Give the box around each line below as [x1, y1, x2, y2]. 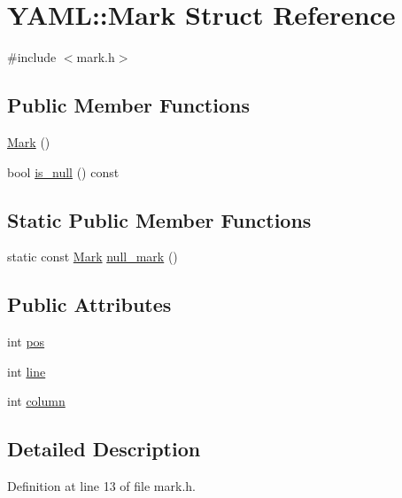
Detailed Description [7, 435, 201, 463]
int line [7, 362, 46, 380]
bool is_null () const [7, 162, 120, 181]
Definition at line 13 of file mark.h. [7, 477, 196, 495]
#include [7, 48, 57, 66]
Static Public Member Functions [7, 206, 312, 233]
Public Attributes [7, 291, 172, 318]
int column [7, 392, 66, 410]
